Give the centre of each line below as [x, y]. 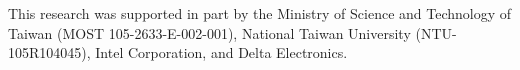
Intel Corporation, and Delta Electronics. [221, 52]
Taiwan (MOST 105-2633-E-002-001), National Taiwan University [209, 32]
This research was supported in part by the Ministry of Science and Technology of [260, 13]
